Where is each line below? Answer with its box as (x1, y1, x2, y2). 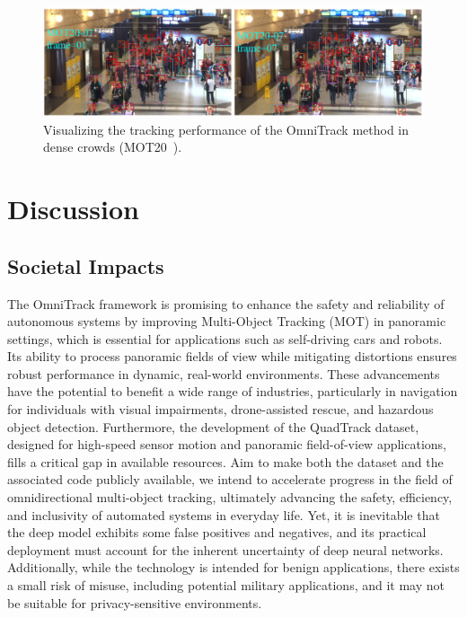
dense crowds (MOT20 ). (43, 137, 182, 156)
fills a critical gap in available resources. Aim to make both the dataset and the (7, 452, 444, 471)
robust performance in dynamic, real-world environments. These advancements (7, 364, 440, 383)
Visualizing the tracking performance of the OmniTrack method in (43, 119, 410, 138)
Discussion (7, 190, 139, 227)
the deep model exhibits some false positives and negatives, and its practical (7, 523, 427, 542)
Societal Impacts (7, 252, 164, 279)
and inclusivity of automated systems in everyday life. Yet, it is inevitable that (7, 505, 440, 524)
